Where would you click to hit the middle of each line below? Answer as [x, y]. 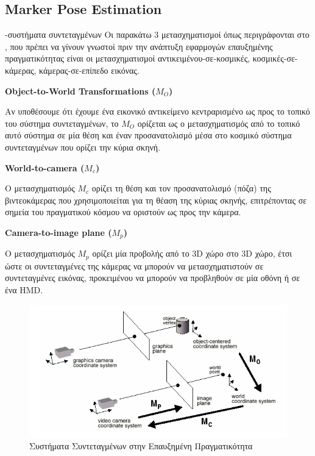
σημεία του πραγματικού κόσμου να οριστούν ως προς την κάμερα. [123, 212]
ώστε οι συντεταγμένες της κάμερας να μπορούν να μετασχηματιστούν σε [134, 265]
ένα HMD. [24, 290]
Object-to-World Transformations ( [80, 91]
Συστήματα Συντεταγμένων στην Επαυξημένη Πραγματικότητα [141, 446]
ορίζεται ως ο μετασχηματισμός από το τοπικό [219, 123]
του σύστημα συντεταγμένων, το [62, 123]
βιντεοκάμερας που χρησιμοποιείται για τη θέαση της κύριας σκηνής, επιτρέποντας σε [156, 200]
